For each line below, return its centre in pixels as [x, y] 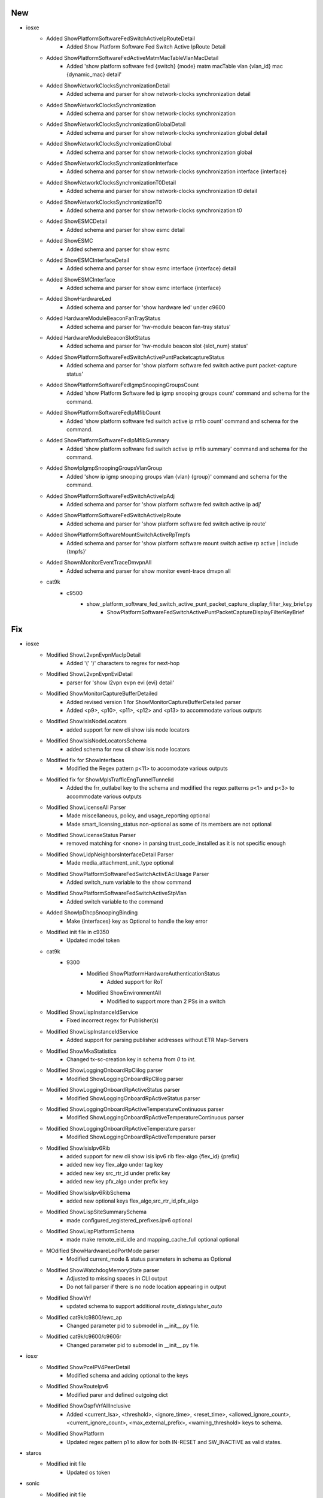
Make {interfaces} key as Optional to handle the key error [137, 921]
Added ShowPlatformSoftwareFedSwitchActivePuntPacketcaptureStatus [135, 357]
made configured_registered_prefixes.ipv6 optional [129, 1220]
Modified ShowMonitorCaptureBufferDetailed [102, 694]
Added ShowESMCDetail [77, 221]
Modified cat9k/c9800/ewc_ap [84, 1317]
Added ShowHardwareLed [79, 299]
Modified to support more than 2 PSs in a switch [166, 1001]
